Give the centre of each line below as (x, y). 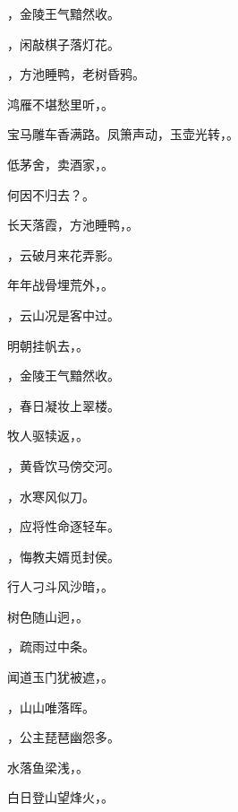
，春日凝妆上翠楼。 (64, 405)
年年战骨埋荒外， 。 (60, 285)
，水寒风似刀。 (51, 496)
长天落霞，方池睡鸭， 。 (73, 225)
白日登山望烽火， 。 (60, 797)
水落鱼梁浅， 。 (48, 767)
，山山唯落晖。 (51, 707)
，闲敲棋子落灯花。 (64, 44)
